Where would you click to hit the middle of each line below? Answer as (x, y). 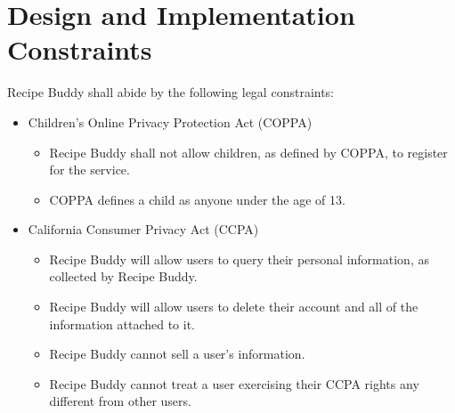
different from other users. (120, 401)
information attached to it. (122, 324)
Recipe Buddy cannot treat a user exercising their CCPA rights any (234, 383)
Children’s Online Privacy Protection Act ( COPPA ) (170, 121)
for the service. (89, 170)
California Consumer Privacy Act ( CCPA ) (143, 229)
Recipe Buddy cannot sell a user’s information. (177, 354)
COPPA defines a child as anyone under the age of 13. (197, 199)
